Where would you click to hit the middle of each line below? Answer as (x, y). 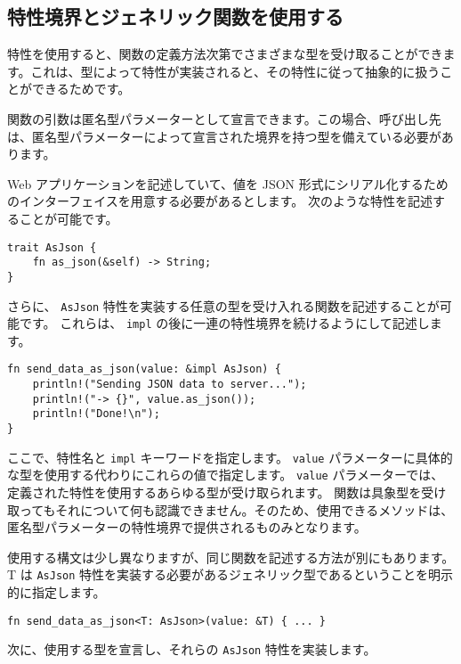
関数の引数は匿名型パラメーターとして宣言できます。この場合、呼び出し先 (224, 118)
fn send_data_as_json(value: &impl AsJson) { (144, 369)
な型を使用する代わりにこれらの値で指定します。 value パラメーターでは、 (226, 475)
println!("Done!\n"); (96, 414)
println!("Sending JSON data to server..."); (170, 385)
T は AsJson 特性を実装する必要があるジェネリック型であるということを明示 (230, 574)
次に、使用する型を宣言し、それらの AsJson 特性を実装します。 (192, 649)
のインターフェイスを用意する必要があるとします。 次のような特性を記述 (220, 201)
